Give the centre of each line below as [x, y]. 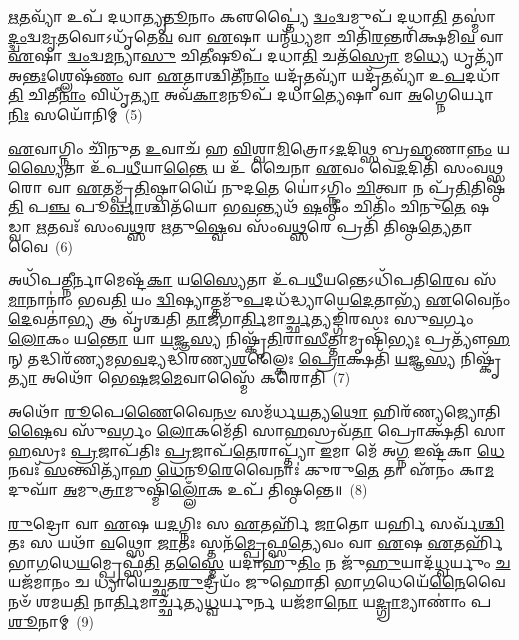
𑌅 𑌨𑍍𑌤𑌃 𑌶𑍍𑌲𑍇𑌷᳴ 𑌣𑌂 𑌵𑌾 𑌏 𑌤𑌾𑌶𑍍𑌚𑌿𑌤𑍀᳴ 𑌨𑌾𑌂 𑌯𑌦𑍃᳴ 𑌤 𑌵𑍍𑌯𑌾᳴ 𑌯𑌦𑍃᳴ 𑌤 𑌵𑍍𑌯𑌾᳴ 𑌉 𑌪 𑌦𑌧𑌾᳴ [254, 74]
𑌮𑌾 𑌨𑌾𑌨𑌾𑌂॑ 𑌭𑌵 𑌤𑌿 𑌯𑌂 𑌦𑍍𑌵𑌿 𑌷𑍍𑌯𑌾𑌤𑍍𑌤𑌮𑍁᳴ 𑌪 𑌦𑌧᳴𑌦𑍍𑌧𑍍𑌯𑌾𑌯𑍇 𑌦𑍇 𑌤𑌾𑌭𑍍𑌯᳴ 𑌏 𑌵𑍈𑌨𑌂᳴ [259, 298]
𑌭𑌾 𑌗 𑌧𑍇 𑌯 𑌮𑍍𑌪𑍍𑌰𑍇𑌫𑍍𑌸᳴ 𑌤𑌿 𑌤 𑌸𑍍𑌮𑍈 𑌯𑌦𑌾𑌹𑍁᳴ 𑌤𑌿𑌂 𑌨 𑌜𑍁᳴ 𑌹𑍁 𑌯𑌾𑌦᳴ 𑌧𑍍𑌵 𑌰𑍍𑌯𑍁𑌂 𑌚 [259, 561]
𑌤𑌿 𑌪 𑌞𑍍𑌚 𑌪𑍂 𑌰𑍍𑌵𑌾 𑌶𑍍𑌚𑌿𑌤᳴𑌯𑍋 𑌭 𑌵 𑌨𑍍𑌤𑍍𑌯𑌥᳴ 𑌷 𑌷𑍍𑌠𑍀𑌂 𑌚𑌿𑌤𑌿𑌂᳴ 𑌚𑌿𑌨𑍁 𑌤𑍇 [237, 206]
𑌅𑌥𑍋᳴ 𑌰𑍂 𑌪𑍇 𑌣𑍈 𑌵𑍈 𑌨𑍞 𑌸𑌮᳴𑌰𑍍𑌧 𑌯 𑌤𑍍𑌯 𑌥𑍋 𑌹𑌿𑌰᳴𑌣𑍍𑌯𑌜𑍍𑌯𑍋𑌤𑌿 [254, 410]
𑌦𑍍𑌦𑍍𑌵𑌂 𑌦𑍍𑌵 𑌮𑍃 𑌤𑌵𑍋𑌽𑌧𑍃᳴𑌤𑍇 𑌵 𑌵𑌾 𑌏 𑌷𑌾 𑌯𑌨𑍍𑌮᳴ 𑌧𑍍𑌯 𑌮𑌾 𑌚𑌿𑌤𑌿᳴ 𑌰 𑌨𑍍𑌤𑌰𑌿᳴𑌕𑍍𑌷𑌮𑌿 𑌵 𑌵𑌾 [256, 35]
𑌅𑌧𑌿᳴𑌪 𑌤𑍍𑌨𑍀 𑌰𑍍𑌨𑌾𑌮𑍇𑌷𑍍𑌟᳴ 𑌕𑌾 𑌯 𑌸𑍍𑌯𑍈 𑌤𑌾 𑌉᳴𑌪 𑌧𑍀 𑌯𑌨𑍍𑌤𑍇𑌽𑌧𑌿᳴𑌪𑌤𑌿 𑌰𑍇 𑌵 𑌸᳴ [252, 279]
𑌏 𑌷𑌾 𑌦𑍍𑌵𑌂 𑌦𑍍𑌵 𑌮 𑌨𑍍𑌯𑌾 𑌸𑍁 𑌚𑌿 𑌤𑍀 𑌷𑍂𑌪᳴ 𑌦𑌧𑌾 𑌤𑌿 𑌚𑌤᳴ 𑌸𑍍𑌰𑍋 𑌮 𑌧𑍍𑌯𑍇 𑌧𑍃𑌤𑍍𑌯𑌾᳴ [256, 55]
